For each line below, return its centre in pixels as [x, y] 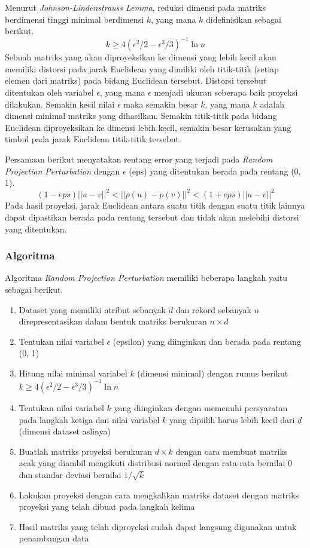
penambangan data [54, 538]
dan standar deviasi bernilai [70, 474]
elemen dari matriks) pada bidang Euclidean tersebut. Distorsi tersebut [136, 80]
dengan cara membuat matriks [232, 451]
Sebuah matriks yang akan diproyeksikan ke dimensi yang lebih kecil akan [141, 57]
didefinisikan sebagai [244, 19]
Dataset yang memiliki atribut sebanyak [92, 309]
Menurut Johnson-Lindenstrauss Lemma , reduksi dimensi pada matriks [135, 7]
